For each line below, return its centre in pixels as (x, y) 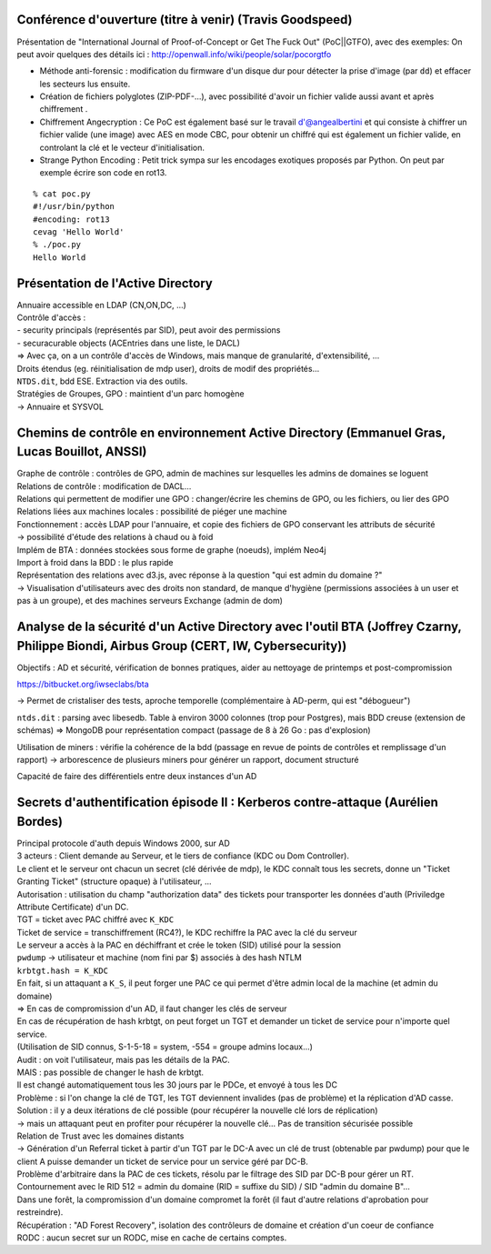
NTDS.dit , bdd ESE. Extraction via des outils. (102, 381)
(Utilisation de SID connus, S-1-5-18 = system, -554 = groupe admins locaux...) (165, 1047)
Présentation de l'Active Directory (115, 283)
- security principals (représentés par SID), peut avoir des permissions (149, 330)
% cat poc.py (62, 194)
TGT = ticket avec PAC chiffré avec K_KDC (95, 919)
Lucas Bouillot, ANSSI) (82, 451)
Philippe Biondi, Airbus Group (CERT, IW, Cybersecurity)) (182, 646)
